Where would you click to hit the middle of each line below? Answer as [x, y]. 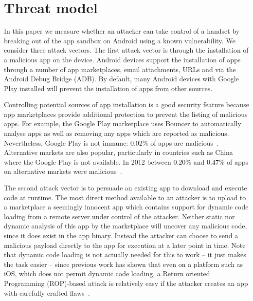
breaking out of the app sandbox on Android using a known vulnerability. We [120, 40]
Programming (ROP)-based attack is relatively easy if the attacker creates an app [126, 283]
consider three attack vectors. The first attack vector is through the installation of [126, 50]
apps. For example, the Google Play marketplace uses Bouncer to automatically [123, 123]
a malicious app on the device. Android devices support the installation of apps [122, 59]
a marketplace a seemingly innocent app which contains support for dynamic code [126, 207]
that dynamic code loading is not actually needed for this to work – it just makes [125, 254]
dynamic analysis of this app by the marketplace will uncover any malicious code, [126, 226]
